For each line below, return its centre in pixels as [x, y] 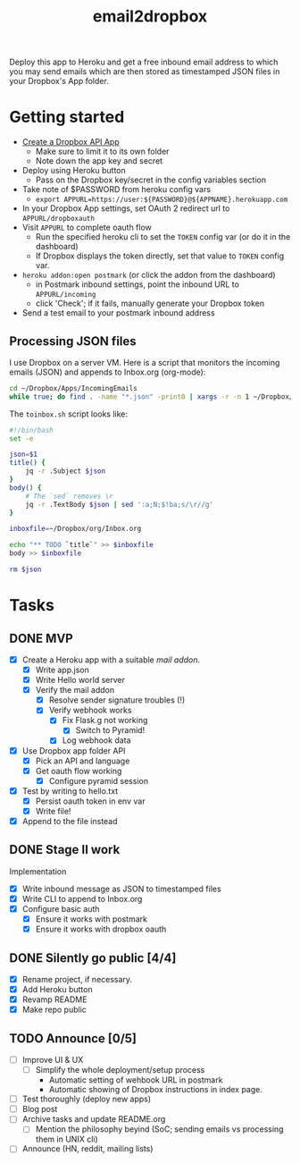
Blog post [40, 1109]
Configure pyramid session [99, 780]
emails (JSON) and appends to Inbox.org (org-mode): [108, 372]
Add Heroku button [57, 989]
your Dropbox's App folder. [59, 81]
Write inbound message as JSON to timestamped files [121, 889]
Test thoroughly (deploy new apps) [87, 1099]
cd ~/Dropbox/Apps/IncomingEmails [74, 388]
